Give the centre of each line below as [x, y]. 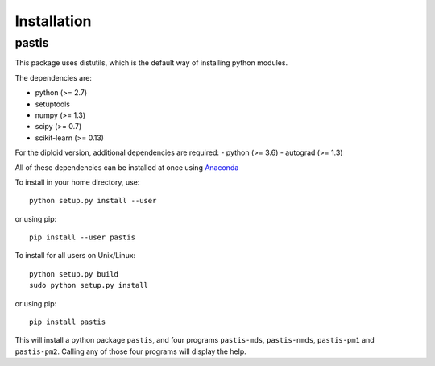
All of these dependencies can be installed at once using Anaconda [127, 167]
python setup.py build [74, 274]
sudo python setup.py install [89, 285]
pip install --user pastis [83, 237]
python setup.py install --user [93, 201]
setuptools [52, 104]
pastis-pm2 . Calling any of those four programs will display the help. [131, 351]
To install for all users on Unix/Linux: [75, 256]
